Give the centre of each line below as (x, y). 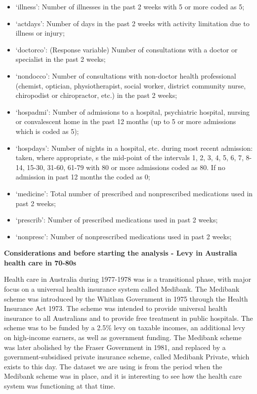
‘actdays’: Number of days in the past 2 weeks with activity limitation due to (132, 23)
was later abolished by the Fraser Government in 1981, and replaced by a (115, 347)
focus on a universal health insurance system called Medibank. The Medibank (122, 289)
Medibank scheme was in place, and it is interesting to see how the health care (123, 376)
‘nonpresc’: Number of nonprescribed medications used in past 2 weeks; (124, 236)
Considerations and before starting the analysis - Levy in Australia (121, 253)
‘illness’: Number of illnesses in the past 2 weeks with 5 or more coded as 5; (130, 6)
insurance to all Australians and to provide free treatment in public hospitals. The (128, 318)
